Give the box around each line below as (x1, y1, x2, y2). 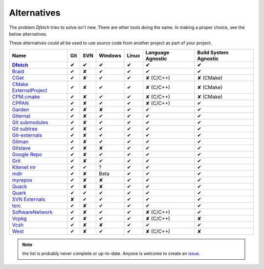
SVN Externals (12, 196, 45, 203)
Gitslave (12, 145, 31, 151)
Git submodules (12, 119, 48, 125)
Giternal (12, 112, 30, 119)
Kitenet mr (12, 164, 36, 170)
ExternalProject (12, 87, 47, 94)
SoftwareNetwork (12, 208, 53, 215)
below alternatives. (9, 31, 47, 37)
